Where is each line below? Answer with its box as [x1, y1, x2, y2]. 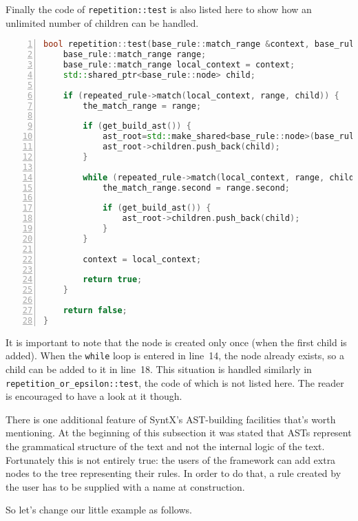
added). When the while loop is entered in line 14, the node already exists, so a [6, 348, 344, 363]
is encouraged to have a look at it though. [6, 389, 182, 403]
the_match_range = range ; [83, 100, 202, 111]
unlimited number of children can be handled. [6, 15, 199, 30]
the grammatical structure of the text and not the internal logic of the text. [6, 439, 325, 454]
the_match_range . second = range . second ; [102, 182, 291, 193]
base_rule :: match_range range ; [63, 50, 207, 60]
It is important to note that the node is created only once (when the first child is [6, 334, 347, 349]
